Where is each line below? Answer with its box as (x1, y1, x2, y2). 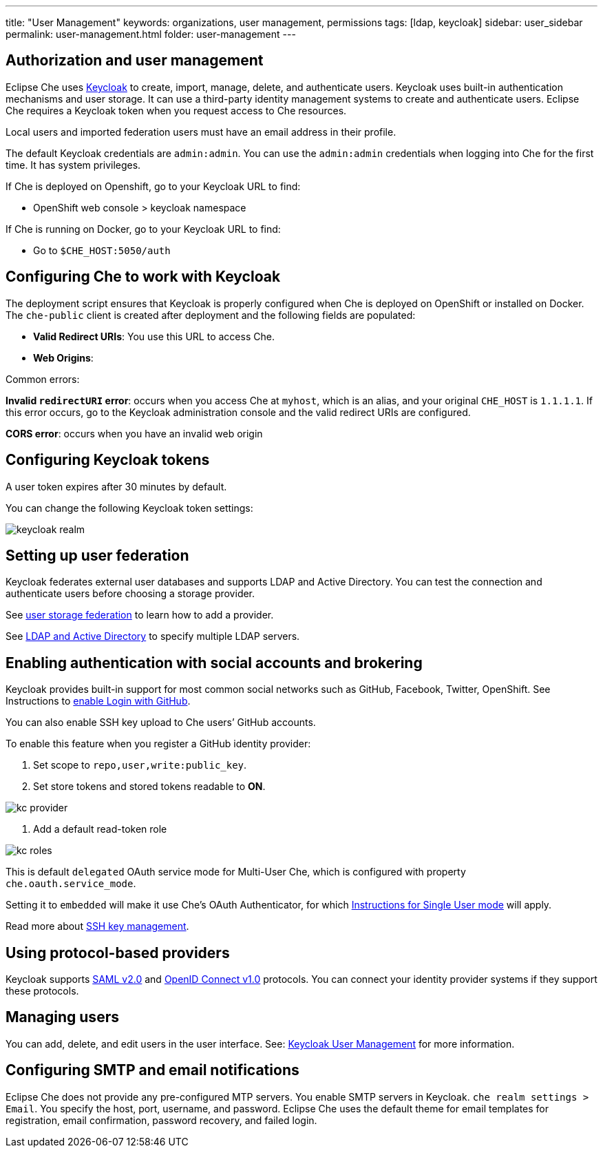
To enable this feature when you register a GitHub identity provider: (6, 738, 311, 750)
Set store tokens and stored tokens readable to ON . (33, 780, 266, 793)
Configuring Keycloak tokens (6, 451, 210, 469)
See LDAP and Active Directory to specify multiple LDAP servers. (6, 630, 300, 643)
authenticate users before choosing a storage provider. (6, 588, 255, 600)
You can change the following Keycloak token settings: (6, 501, 253, 514)
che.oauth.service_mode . (6, 877, 136, 890)
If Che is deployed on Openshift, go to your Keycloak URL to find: (6, 180, 301, 192)
